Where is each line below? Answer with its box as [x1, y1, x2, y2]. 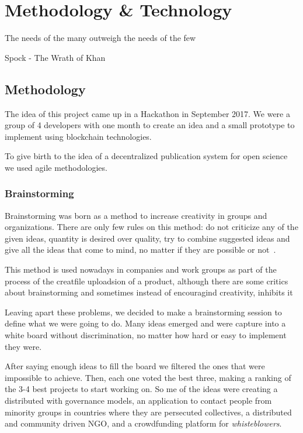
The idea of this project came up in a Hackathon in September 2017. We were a [5, 107, 290, 119]
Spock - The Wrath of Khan [5, 51, 106, 63]
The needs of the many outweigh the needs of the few [5, 32, 196, 44]
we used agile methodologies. [5, 161, 107, 173]
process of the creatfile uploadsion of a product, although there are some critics [5, 274, 288, 287]
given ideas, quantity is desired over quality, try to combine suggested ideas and [5, 232, 290, 244]
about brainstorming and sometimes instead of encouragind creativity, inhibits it [5, 286, 293, 298]
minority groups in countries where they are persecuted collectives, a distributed [5, 405, 292, 418]
